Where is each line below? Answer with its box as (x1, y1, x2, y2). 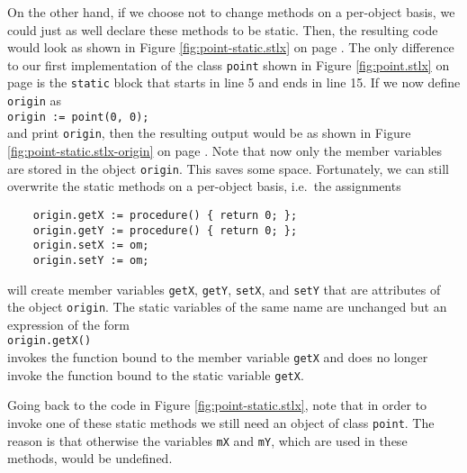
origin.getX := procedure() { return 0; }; (32, 208, 298, 222)
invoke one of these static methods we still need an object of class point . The (7, 414, 435, 432)
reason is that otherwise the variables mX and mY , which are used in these (7, 431, 408, 450)
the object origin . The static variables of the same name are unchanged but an (7, 297, 447, 316)
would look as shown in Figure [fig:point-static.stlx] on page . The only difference (7, 38, 454, 57)
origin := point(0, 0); (7, 110, 149, 123)
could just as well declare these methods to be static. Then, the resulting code (7, 20, 438, 39)
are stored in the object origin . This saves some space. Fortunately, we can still (7, 159, 449, 177)
